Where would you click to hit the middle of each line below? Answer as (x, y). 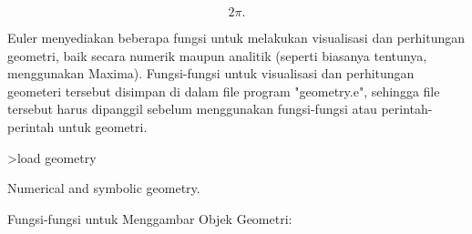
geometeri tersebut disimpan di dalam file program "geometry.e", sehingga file (224, 91)
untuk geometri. (103, 126)
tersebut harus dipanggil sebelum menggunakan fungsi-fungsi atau (192, 109)
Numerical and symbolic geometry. (104, 188)
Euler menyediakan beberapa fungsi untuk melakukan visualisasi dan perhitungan (236, 37)
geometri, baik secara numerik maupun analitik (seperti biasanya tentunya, (217, 55)
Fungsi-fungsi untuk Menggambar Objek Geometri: (150, 218)
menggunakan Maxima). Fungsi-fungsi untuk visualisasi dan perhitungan (211, 73)
